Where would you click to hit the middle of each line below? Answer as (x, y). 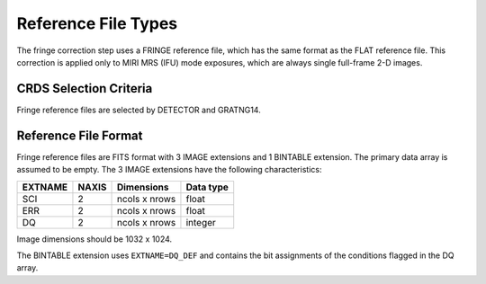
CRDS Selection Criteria (85, 89)
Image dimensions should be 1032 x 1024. (94, 239)
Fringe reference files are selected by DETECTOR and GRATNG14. (139, 110)
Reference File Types (97, 23)
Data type (207, 187)
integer (201, 222)
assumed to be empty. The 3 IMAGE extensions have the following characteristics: (169, 170)
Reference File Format (80, 135)
